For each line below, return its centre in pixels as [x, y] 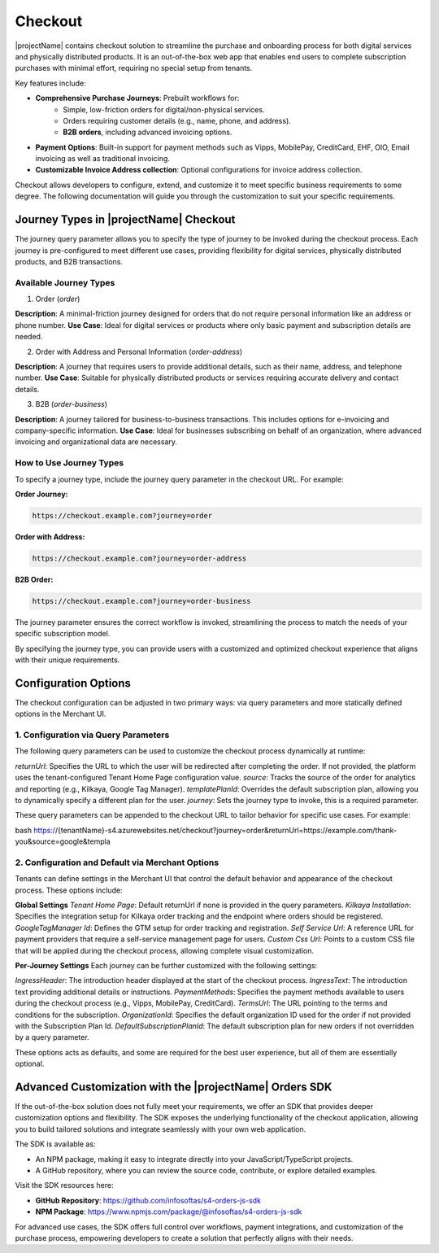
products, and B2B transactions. [69, 261]
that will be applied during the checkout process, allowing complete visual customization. [165, 950]
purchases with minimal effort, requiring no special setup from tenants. [134, 68]
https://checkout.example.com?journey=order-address [139, 558]
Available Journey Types [65, 282]
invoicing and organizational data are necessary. [96, 442]
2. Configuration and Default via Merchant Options [117, 862]
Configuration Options [73, 683]
